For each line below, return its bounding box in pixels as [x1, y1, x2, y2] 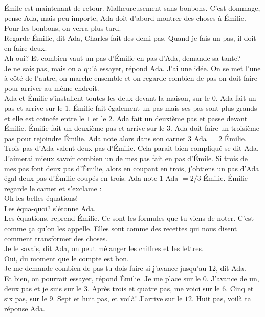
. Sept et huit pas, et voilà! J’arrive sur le [53, 293, 183, 304]
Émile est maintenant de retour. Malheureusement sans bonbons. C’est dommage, [4, 3, 260, 13]
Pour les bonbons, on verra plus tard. [4, 22, 121, 33]
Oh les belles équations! [4, 193, 78, 203]
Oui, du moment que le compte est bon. [4, 253, 129, 263]
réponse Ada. [4, 303, 45, 313]
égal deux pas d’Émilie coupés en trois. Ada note [4, 173, 158, 184]
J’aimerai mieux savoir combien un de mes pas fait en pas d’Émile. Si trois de [4, 152, 248, 163]
